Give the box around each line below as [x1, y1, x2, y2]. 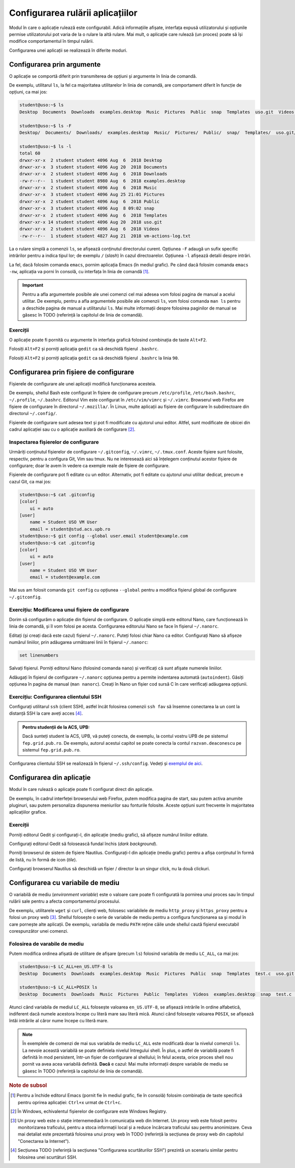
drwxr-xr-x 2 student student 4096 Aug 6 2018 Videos [19, 226, 160, 232]
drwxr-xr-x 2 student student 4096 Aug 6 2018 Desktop [19, 158, 162, 163]
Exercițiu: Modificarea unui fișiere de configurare [9, 606, 129, 613]
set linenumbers [19, 653, 59, 658]
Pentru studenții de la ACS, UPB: [22, 724, 90, 730]
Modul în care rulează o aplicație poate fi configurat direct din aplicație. [9, 787, 154, 792]
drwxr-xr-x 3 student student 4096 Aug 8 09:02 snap [19, 206, 154, 211]
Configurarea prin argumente [9, 60, 101, 68]
